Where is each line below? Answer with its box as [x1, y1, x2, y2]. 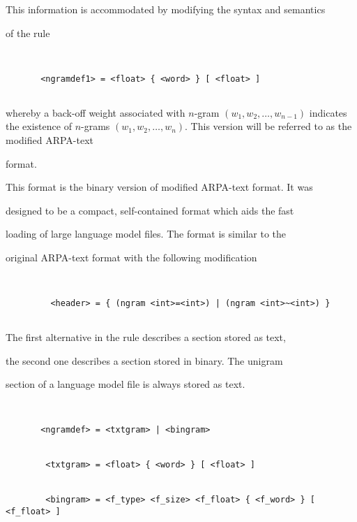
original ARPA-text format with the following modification [6, 249, 257, 264]
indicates [309, 105, 347, 119]
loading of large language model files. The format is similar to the [6, 226, 287, 241]
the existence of [6, 119, 72, 133]
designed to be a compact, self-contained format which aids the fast [6, 203, 294, 217]
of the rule [6, 25, 50, 40]
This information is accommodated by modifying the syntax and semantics [6, 2, 326, 16]
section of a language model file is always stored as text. [6, 377, 245, 391]
